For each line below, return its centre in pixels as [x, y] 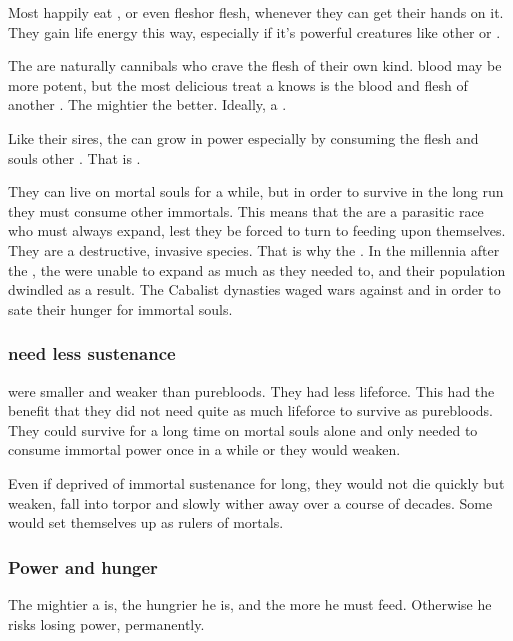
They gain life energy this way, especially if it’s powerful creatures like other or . [254, 31]
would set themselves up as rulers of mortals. [146, 522]
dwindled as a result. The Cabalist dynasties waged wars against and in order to [254, 289]
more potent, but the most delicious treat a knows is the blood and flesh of [238, 84]
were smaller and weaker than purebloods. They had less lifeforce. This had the [251, 390]
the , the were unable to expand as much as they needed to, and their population [257, 269]
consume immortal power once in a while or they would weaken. [204, 449]
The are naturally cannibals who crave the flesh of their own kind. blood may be [255, 65]
